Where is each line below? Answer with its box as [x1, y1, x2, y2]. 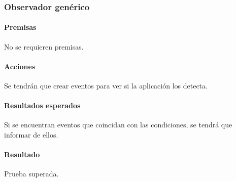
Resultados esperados [4, 100, 81, 111]
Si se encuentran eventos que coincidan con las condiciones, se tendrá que [4, 119, 232, 130]
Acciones [4, 61, 36, 71]
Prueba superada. [4, 168, 59, 179]
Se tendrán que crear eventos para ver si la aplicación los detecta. [4, 80, 208, 91]
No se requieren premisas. [4, 41, 84, 52]
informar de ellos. [4, 129, 58, 140]
